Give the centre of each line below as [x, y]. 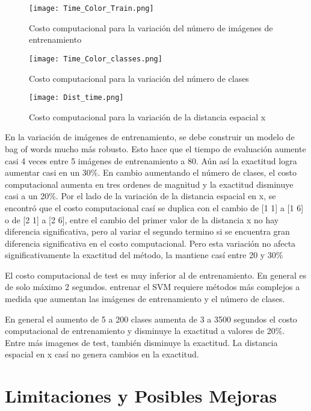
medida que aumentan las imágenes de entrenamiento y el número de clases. [145, 299]
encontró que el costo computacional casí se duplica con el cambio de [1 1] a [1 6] [154, 207]
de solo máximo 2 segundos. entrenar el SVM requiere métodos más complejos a [152, 287]
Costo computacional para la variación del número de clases [139, 78]
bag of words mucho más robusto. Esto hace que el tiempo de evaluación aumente [155, 148]
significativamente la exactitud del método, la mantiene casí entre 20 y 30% [144, 255]
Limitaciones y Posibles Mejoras [141, 396]
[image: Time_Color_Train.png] [91, 8]
